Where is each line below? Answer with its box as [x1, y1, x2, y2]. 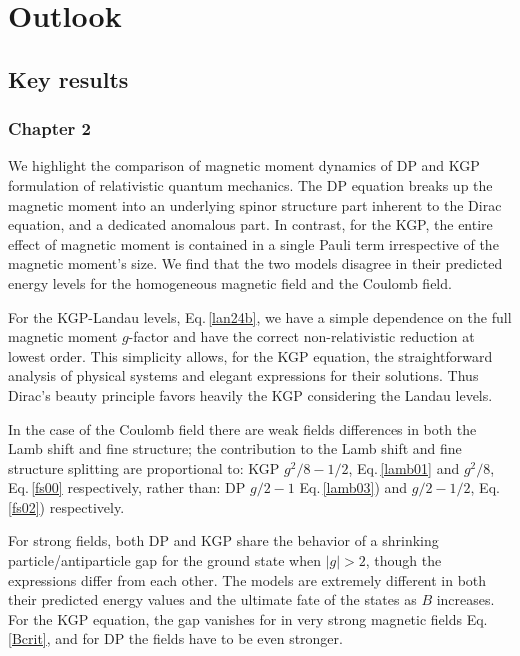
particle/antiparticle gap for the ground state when [8, 550, 321, 571]
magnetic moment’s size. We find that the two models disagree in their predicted [8, 253, 503, 274]
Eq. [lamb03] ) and [299, 477, 408, 498]
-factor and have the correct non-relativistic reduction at [128, 326, 475, 347]
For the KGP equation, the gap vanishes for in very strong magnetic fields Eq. [8, 608, 488, 629]
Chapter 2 [8, 116, 92, 141]
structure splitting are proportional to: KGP [8, 457, 280, 478]
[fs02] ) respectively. [8, 496, 125, 517]
